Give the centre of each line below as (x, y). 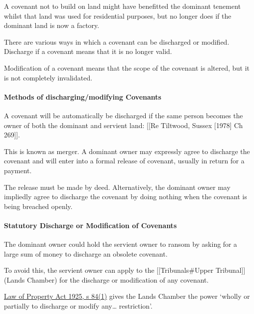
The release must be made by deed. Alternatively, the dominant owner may (117, 187)
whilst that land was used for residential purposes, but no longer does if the (118, 15)
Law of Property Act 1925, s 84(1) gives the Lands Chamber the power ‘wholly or (127, 296)
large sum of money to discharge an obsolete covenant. (86, 253)
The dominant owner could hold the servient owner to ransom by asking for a (121, 244)
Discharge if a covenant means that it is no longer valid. (88, 51)
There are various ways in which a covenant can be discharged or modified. (117, 41)
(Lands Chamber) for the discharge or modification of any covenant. (106, 279)
